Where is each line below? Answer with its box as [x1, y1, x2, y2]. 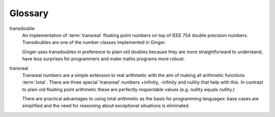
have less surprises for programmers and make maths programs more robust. [22, 56, 185, 62]
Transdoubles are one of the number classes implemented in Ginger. [22, 40, 166, 46]
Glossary [9, 8, 49, 19]
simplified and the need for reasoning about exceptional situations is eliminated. [22, 103, 190, 109]
